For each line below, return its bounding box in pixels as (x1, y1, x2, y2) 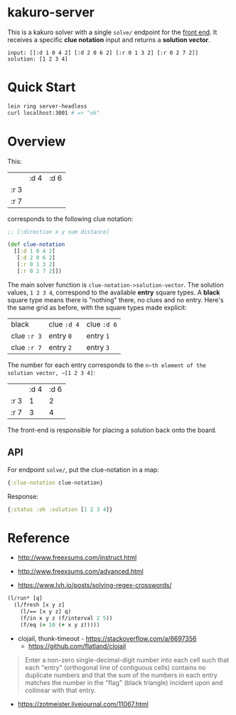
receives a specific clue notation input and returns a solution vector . (7, 35, 210, 43)
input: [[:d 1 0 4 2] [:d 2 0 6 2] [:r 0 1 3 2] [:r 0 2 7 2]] (7, 49, 199, 56)
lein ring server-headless (7, 103, 87, 110)
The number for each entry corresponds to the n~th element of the (7, 361, 206, 369)
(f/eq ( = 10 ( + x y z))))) (20, 621, 100, 628)
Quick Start (7, 79, 76, 96)
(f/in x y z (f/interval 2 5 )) (20, 614, 113, 622)
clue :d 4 (48, 319, 80, 329)
